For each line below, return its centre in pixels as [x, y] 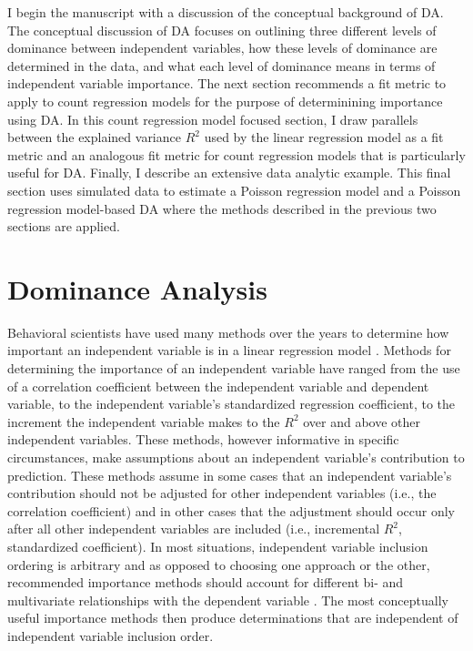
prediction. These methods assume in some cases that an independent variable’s [230, 475]
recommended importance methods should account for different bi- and [206, 582]
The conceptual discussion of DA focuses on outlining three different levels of [222, 30]
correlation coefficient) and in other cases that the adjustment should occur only [231, 510]
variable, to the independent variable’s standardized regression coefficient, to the [231, 404]
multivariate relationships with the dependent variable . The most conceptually [228, 600]
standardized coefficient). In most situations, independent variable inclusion [218, 546]
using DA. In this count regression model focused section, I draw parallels [213, 119]
